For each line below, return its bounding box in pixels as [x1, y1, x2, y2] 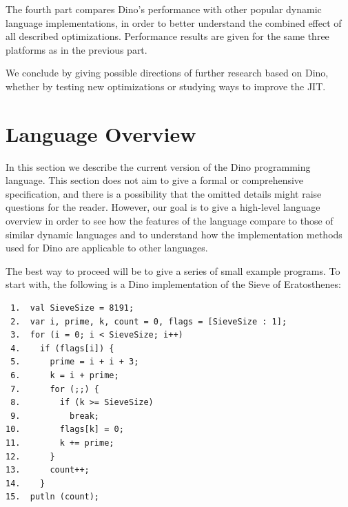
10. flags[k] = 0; [6, 424, 124, 435]
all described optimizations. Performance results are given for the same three [6, 29, 329, 43]
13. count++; [6, 465, 90, 475]
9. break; [10, 411, 100, 421]
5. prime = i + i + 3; [10, 357, 139, 367]
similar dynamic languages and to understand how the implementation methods [6, 227, 342, 241]
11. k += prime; [6, 437, 114, 448]
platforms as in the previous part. [6, 42, 147, 56]
